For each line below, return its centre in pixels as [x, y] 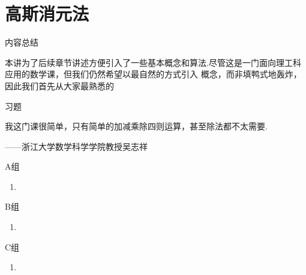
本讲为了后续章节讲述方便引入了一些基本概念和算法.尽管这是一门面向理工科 [153, 62]
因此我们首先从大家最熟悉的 [59, 85]
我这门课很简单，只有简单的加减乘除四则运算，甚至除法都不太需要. [136, 126]
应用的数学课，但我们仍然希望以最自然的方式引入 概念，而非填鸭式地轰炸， [153, 74]
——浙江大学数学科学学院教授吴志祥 [76, 146]
